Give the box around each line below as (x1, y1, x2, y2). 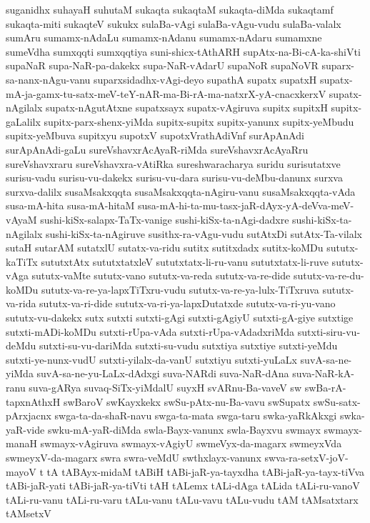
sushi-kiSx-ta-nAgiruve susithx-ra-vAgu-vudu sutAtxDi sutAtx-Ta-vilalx (46, 226, 362, 241)
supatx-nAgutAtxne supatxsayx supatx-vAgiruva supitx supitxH (46, 100, 328, 115)
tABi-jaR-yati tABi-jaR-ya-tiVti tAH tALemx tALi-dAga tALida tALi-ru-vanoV (6, 478, 360, 493)
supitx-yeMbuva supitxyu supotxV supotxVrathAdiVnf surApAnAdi (6, 128, 304, 143)
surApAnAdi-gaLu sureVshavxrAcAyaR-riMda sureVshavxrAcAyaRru (6, 141, 309, 156)
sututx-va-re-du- (293, 268, 364, 283)
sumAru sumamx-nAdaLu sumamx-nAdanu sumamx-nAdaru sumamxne (6, 30, 322, 45)
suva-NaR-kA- (292, 366, 354, 381)
